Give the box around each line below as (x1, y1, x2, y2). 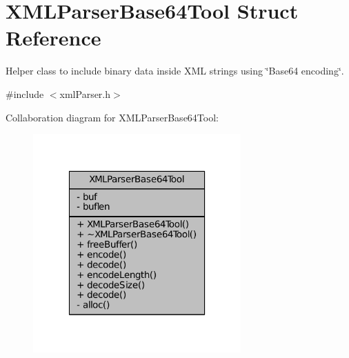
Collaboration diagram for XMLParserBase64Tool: (6, 110, 219, 124)
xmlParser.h (59, 86, 111, 101)
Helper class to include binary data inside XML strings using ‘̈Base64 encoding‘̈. (6, 63, 344, 78)
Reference (6, 23, 101, 52)
